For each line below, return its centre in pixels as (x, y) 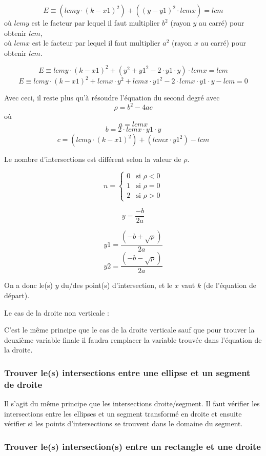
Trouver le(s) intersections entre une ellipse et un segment (127, 372)
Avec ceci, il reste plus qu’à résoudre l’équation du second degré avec (112, 98)
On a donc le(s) (28, 285)
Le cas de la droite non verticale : (57, 312)
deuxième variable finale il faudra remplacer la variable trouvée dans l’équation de (133, 339)
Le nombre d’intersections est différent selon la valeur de (93, 159)
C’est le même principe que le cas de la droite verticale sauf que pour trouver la (129, 330)
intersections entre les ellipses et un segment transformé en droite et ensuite (123, 413)
